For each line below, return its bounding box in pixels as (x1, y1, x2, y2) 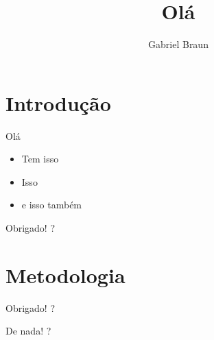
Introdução (5, 88, 111, 117)
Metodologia (5, 260, 126, 289)
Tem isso (21, 151, 59, 166)
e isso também (21, 197, 82, 212)
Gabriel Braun (148, 37, 209, 51)
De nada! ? (5, 324, 51, 338)
